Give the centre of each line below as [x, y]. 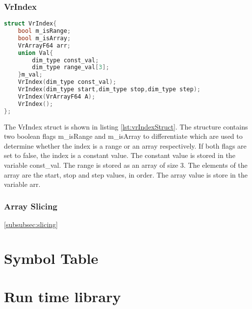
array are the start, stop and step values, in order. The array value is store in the [126, 174]
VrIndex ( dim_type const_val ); [67, 82]
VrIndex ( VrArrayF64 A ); [57, 96]
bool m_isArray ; [44, 38]
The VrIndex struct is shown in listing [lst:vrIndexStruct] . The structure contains [126, 126]
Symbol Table [51, 258]
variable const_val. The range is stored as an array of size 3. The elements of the [126, 165]
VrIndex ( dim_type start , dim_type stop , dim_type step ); [109, 90]
